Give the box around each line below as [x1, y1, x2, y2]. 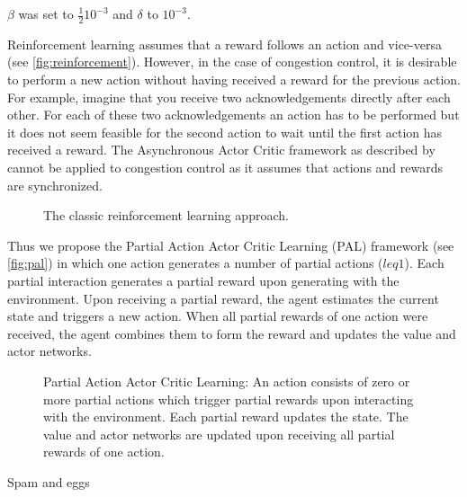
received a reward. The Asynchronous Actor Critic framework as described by [7, 140, 436, 159]
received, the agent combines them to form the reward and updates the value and [7, 324, 456, 342]
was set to [18, 4, 74, 22]
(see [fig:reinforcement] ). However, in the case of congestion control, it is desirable [7, 52, 457, 71]
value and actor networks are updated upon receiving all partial [43, 424, 395, 443]
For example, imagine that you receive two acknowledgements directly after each [7, 87, 451, 106]
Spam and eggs [7, 472, 90, 491]
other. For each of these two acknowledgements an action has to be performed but [7, 105, 460, 124]
